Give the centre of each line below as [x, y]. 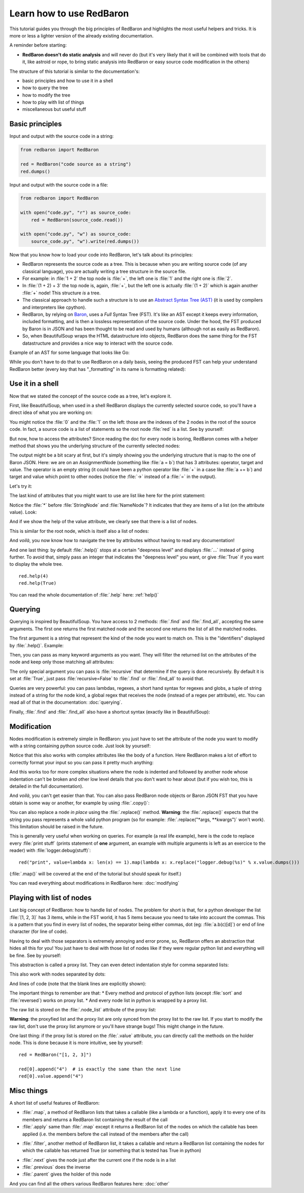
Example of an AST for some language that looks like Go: [70, 352]
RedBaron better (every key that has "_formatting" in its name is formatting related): [98, 369]
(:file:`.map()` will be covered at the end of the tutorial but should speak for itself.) [95, 873]
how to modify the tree [46, 95]
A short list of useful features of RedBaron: [55, 1103]
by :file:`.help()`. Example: [37, 645]
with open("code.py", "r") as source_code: [76, 213]
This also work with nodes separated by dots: [58, 974]
